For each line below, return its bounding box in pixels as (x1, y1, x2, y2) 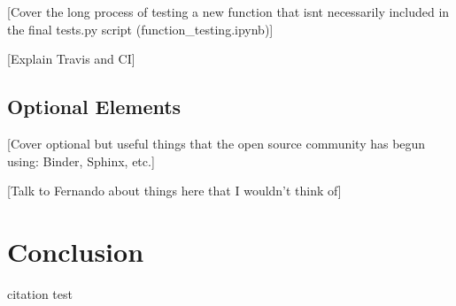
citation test (7, 284, 73, 302)
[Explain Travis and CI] (7, 50, 135, 68)
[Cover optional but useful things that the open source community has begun (7, 134, 426, 152)
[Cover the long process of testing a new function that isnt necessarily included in (7, 3, 450, 20)
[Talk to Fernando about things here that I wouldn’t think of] (7, 181, 342, 200)
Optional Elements (7, 93, 182, 120)
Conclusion (7, 233, 144, 269)
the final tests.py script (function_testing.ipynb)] (7, 19, 274, 38)
